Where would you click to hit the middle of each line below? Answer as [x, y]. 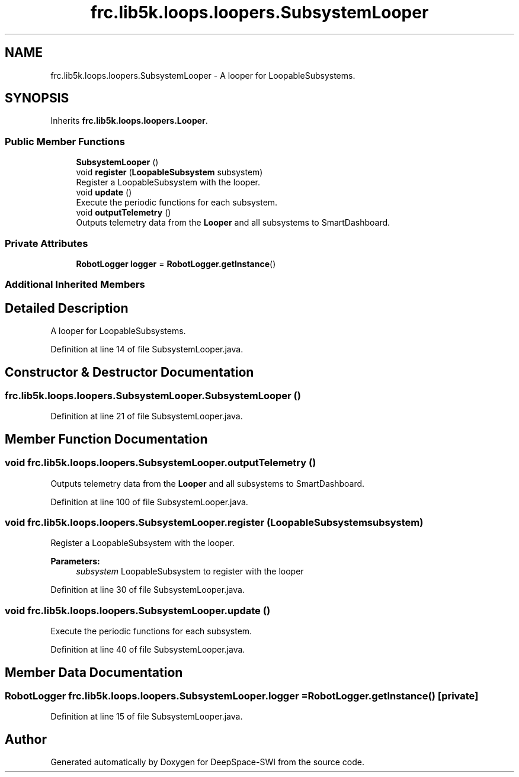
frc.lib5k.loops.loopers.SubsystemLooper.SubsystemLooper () [153, 396]
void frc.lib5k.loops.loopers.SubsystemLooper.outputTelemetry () [161, 463]
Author [26, 739]
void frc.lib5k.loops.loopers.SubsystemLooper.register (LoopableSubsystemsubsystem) [214, 522]
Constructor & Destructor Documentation [129, 372]
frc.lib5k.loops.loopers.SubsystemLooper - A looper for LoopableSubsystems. [203, 75]
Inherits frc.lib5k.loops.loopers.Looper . [129, 121]
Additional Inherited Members [75, 285]
